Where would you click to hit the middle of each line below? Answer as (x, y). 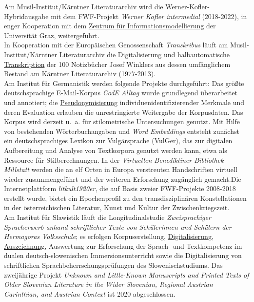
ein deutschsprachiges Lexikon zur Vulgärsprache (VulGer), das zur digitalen (118, 140)
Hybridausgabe (26, 16)
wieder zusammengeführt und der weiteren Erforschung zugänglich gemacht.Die (123, 179)
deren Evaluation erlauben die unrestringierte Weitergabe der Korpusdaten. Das (124, 112)
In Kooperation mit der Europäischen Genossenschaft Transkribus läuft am (116, 45)
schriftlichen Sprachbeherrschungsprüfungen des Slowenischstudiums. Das (113, 265)
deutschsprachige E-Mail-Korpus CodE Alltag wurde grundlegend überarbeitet (121, 93)
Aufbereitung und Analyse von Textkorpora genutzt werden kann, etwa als (116, 150)
